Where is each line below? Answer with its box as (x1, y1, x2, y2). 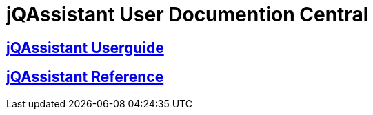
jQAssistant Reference (6, 68, 164, 86)
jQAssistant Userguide (6, 39, 164, 56)
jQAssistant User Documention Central (6, 3, 369, 26)
